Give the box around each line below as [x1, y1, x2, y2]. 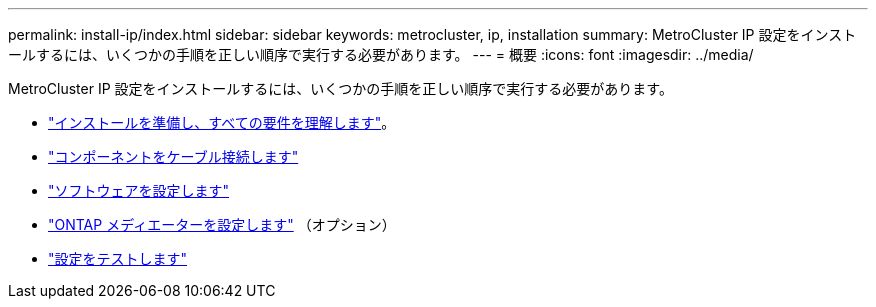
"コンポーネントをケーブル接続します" [48, 148, 299, 165]
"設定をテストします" [48, 250, 188, 267]
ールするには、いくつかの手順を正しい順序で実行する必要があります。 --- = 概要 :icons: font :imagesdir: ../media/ [8, 46, 754, 63]
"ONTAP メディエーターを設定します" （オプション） [48, 216, 396, 233]
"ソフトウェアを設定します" [48, 182, 230, 199]
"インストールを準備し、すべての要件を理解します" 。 [48, 114, 396, 131]
